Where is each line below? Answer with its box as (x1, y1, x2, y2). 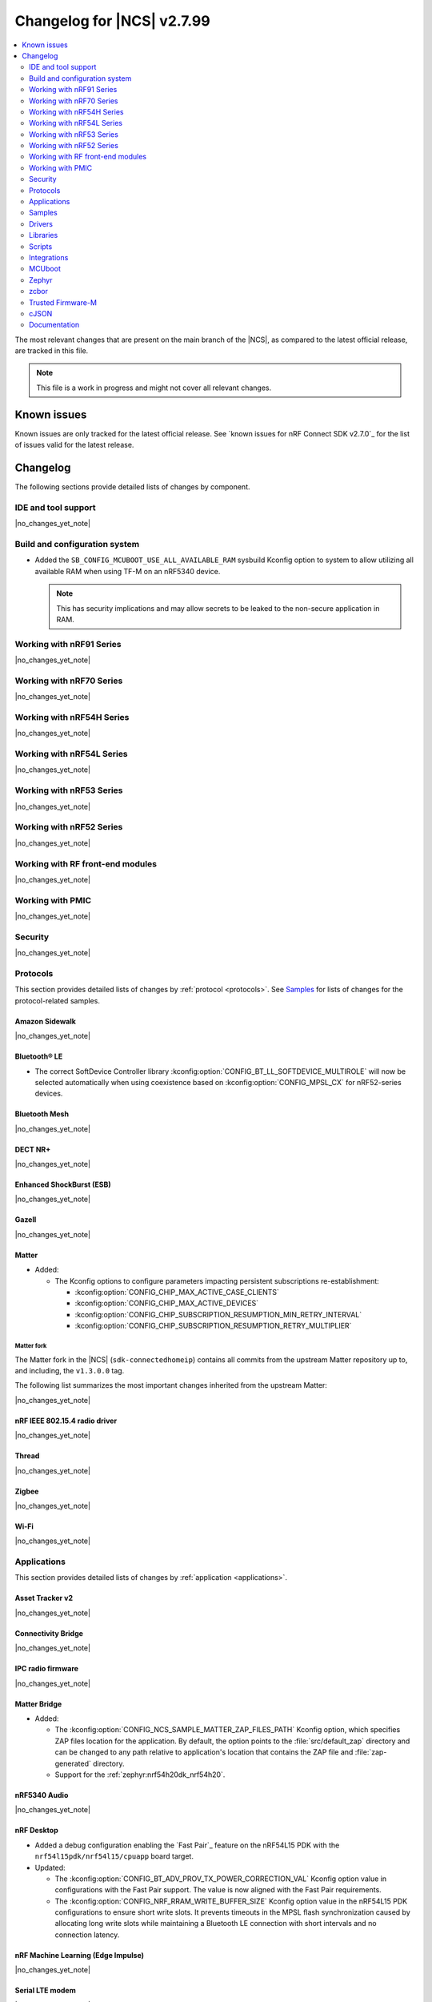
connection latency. (54, 1930, 120, 1940)
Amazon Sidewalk (14, 1016, 76, 1026)
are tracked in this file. (14, 346, 89, 356)
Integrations (29, 252, 69, 262)
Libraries (29, 231, 58, 240)
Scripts (29, 241, 53, 251)
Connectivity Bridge (14, 1628, 84, 1638)
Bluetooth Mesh (14, 1109, 70, 1119)
